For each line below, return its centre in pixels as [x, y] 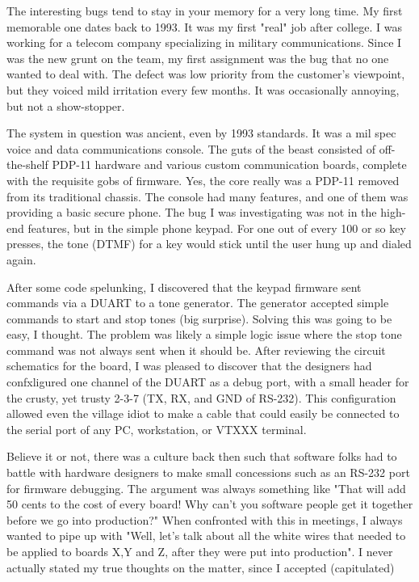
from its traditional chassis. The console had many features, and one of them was [207, 196]
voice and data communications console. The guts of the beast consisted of [191, 148]
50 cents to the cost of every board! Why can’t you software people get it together [210, 504]
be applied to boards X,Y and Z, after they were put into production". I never [200, 551]
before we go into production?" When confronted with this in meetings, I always [205, 519]
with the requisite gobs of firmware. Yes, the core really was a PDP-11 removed [203, 180]
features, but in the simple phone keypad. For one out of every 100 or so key [217, 228]
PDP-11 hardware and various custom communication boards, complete [229, 164]
